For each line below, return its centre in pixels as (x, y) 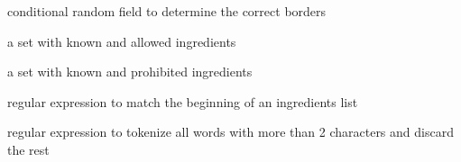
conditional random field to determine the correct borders (167, 11)
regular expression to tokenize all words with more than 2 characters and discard (230, 132)
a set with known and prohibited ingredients (130, 72)
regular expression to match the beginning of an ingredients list (183, 101)
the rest (28, 149)
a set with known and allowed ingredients (122, 41)
